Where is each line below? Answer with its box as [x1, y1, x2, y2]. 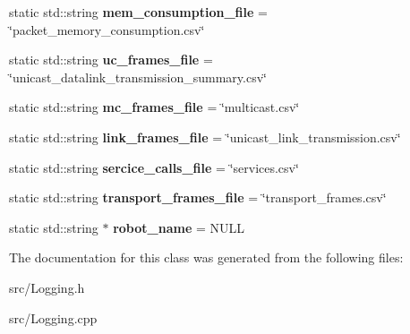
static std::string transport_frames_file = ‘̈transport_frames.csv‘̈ [9, 188, 387, 207]
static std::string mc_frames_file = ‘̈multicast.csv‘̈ [9, 98, 300, 116]
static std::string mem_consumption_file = [9, 3, 268, 21]
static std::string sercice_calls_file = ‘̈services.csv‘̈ [9, 158, 299, 176]
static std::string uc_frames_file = [9, 50, 213, 69]
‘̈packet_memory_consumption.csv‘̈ [9, 20, 205, 39]
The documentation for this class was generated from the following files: [9, 248, 404, 267]
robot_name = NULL [113, 218, 245, 236]
